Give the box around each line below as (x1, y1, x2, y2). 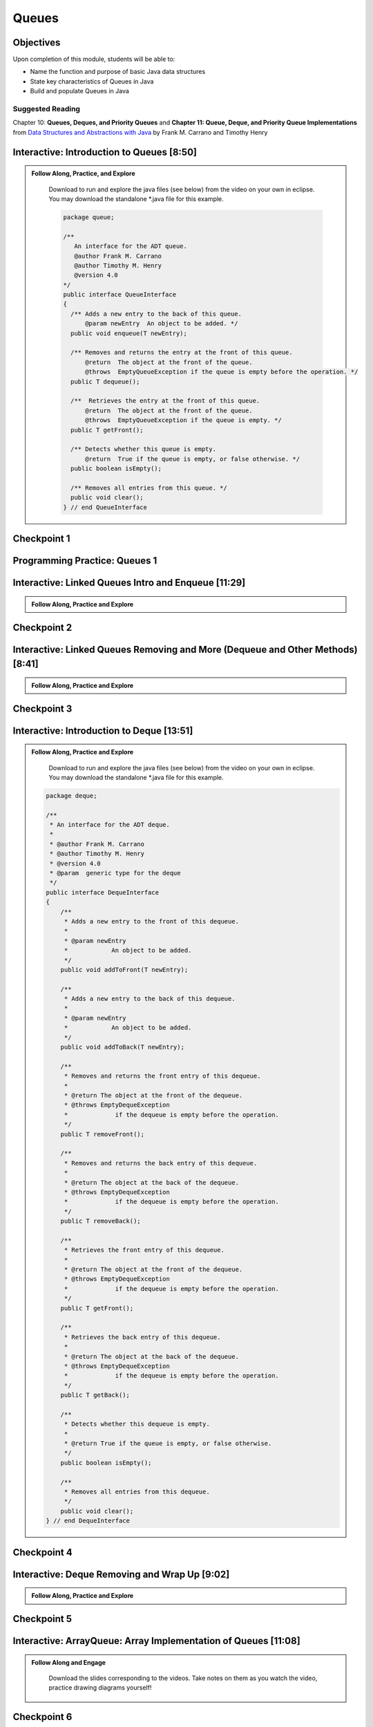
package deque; (46, 792, 97, 799)
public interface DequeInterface (46, 888, 159, 896)
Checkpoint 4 (12, 1546, 73, 1558)
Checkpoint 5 (12, 1613, 73, 1625)
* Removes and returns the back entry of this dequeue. (64, 1159, 258, 1167)
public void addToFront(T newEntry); (60, 966, 189, 973)
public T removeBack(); (60, 1217, 141, 1225)
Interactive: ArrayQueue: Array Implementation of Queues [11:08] (12, 1635, 300, 1647)
